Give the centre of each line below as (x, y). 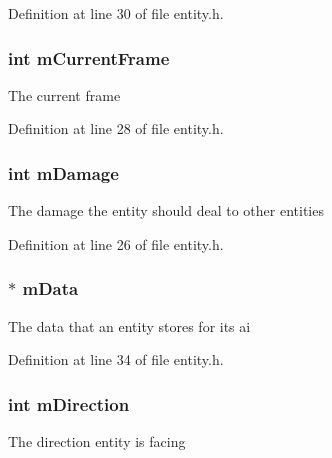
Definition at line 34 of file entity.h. (116, 359)
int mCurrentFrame (89, 57)
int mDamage (63, 172)
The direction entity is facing (97, 441)
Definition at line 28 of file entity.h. (116, 128)
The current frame (64, 94)
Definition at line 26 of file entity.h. (116, 243)
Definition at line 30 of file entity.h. (116, 13)
